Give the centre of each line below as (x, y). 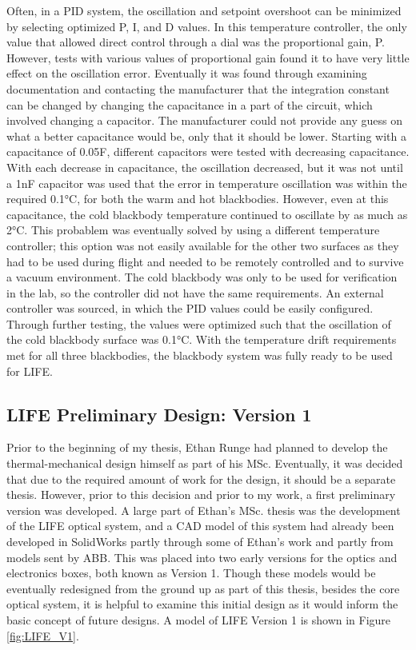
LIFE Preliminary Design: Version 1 (159, 414)
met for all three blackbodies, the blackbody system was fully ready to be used (200, 355)
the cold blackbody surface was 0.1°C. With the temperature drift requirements (202, 339)
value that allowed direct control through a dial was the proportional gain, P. (196, 42)
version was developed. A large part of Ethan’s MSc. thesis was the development (204, 510)
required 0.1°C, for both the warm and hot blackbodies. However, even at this (198, 199)
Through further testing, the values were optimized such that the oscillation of (199, 323)
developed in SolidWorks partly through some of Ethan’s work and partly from (200, 542)
